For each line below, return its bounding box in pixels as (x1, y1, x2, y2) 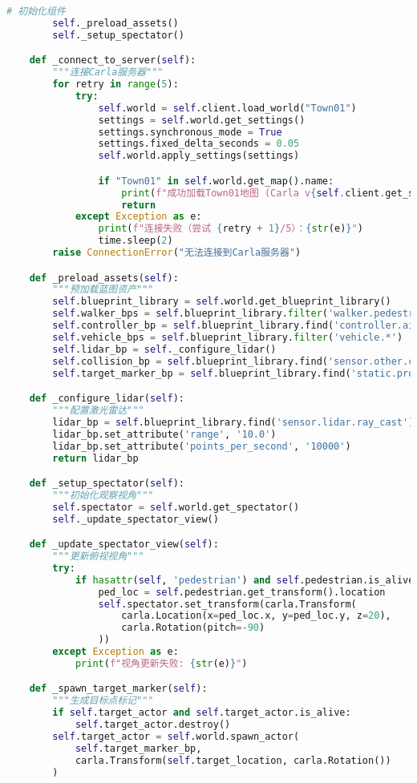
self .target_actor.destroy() (75, 719, 231, 731)
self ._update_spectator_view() (52, 513, 219, 525)
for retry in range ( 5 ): (52, 79, 179, 91)
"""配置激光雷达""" (52, 405, 144, 416)
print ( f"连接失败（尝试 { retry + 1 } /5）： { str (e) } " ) (98, 223, 363, 235)
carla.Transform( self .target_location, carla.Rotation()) (75, 754, 391, 766)
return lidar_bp (52, 452, 139, 464)
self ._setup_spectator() (52, 29, 184, 41)
